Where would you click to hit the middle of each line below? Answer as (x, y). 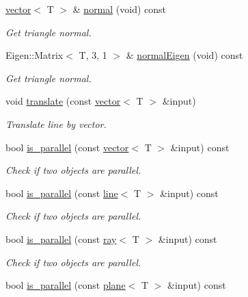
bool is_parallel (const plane (66, 285)
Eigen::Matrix (35, 55)
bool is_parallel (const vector (67, 147)
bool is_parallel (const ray (61, 238)
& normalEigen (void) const (184, 55)
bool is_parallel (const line (62, 193)
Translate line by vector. (56, 124)
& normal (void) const (120, 9)
